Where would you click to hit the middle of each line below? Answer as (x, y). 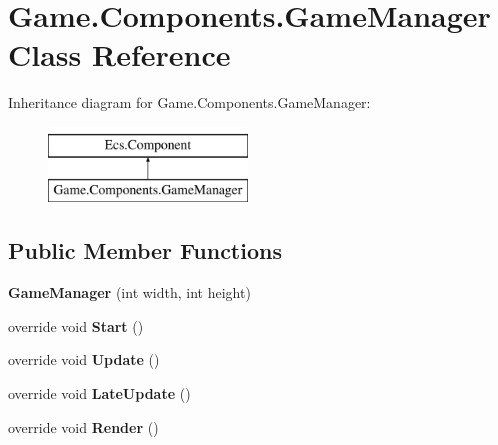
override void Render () (83, 426)
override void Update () (84, 359)
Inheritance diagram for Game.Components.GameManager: (189, 102)
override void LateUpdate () (99, 393)
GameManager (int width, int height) (129, 292)
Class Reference (119, 54)
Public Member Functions (145, 250)
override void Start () (76, 325)
